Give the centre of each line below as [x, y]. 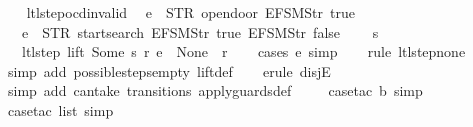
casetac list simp [60, 109]
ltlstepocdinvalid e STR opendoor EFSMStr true [190, 12]
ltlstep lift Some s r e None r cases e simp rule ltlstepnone [243, 51]
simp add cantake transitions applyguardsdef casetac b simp [215, 90]
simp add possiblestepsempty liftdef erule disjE [169, 70]
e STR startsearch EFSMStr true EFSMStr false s [200, 31]
